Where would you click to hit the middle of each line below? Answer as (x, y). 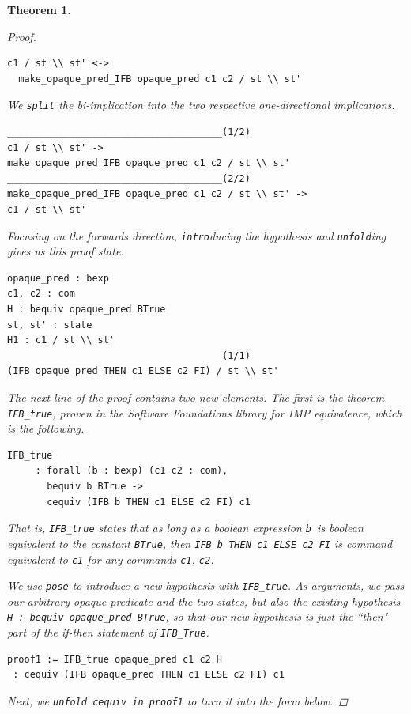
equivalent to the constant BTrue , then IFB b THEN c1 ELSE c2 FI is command (200, 543)
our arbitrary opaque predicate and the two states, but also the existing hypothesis (204, 601)
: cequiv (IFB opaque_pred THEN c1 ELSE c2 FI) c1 (149, 675)
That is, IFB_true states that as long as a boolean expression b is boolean (185, 528)
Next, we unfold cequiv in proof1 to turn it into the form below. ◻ (177, 700)
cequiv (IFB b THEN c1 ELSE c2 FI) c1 (149, 502)
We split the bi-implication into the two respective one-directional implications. (201, 105)
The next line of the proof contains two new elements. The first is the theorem (196, 397)
